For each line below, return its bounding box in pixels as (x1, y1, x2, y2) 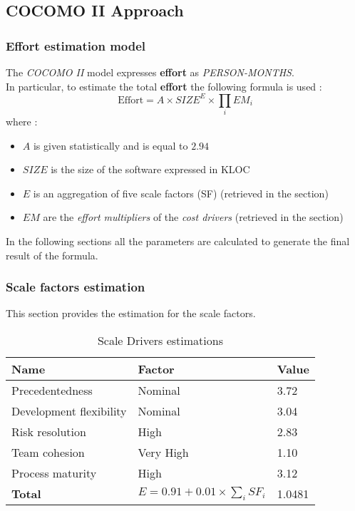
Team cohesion (11, 443, 85, 460)
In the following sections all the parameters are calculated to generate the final (6, 233, 350, 248)
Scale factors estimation (6, 278, 145, 296)
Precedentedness (11, 381, 93, 398)
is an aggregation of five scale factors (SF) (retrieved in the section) (33, 185, 329, 200)
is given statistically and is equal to (33, 138, 188, 153)
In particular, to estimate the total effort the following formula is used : (6, 78, 322, 93)
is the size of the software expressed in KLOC (51, 162, 250, 177)
